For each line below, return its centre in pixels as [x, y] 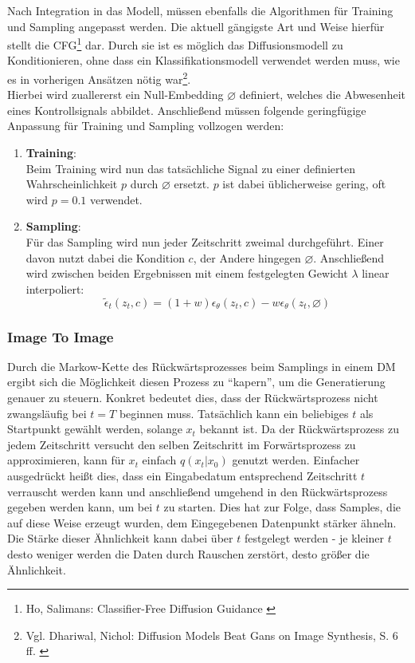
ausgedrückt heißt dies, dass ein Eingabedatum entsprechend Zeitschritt [182, 476]
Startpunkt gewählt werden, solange [95, 429]
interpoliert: [55, 288]
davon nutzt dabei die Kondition [105, 257]
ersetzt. [192, 184]
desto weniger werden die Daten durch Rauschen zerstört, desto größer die [188, 553]
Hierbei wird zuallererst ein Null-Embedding [115, 95]
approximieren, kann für [66, 460]
